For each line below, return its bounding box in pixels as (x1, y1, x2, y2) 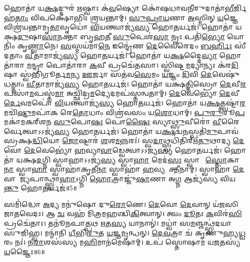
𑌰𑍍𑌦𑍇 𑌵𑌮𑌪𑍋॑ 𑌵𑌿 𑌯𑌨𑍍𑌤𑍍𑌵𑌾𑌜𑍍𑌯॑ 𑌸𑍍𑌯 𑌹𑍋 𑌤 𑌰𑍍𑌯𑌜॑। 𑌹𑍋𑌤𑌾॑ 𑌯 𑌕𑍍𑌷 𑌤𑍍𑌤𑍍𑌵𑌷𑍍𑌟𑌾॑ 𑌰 (4, 97, 246, 107)
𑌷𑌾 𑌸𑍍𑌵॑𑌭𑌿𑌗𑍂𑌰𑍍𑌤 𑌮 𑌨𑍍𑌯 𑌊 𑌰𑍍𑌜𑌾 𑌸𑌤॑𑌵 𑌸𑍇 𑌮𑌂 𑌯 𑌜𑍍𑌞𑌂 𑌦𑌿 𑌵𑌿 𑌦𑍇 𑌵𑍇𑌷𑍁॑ (4, 69, 240, 79)
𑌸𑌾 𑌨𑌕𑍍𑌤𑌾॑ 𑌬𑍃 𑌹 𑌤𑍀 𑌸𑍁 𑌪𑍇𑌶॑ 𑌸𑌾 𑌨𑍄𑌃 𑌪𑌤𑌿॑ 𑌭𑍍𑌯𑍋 (42, 31, 225, 41)
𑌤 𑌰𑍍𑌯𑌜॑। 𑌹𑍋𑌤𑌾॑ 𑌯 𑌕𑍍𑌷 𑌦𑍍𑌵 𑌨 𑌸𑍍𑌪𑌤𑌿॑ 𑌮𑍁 (93, 126, 217, 136)
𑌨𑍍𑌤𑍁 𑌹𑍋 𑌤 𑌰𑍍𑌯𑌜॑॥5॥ (4, 183, 77, 193)
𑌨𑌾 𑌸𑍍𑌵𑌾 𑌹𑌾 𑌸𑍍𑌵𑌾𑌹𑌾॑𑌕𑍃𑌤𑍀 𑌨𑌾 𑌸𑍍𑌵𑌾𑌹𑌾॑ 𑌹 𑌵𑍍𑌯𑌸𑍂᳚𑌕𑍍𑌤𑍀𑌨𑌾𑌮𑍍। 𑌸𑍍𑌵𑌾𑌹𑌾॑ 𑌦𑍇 (4, 164, 245, 174)
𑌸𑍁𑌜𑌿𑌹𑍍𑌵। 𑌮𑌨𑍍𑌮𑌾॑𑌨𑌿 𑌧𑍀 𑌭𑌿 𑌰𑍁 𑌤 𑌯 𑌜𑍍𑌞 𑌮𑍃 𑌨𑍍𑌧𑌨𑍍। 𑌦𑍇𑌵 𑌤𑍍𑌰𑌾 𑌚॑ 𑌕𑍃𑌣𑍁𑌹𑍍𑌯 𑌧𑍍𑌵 (4, 227, 246, 237)
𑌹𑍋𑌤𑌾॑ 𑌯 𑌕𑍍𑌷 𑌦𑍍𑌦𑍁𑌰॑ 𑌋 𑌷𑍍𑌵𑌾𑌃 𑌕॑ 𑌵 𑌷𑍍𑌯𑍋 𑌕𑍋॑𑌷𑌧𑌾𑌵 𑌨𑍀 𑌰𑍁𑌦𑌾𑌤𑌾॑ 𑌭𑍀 (4, 3, 234, 13)
